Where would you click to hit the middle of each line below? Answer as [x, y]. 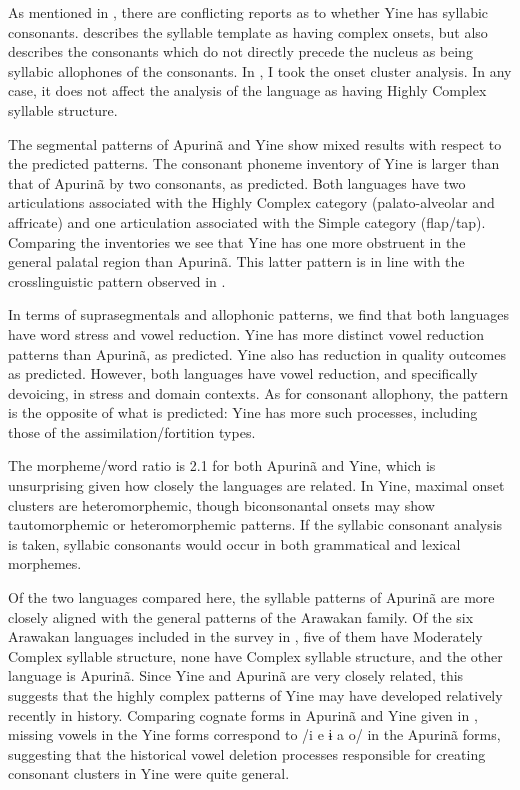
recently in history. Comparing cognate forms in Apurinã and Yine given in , [243, 714]
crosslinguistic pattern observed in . [117, 280]
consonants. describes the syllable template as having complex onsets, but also [248, 31]
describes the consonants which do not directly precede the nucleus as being [240, 51]
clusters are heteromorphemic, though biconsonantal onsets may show [221, 504]
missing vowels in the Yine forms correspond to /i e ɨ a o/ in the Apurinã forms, [254, 734]
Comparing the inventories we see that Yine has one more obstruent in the [237, 241]
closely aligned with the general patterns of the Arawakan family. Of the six [241, 616]
